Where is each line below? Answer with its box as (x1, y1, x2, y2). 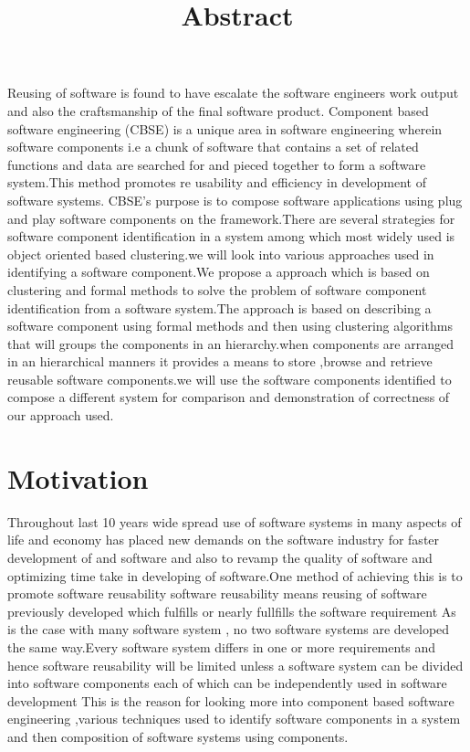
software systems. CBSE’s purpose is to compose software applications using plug (7, 190, 463, 209)
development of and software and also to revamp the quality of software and (7, 547, 433, 567)
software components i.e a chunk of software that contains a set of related (7, 137, 419, 156)
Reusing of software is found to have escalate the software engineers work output (7, 83, 459, 102)
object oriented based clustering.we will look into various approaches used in (7, 244, 434, 263)
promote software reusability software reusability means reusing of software (7, 584, 427, 603)
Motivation (7, 459, 149, 496)
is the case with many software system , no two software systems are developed (7, 620, 450, 639)
